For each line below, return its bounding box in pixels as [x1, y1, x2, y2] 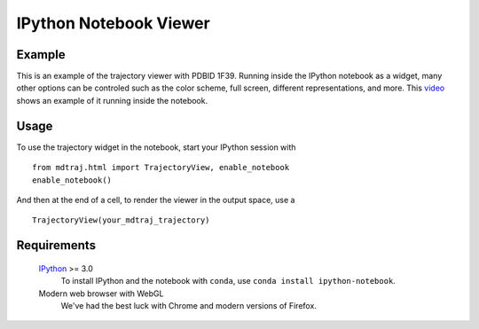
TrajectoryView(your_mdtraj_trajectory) [32, 215, 210, 225]
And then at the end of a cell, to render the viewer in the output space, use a [16, 194, 295, 205]
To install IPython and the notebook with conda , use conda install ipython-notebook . [60, 276, 397, 286]
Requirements [16, 238, 97, 253]
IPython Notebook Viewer [16, 13, 210, 33]
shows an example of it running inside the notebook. [16, 95, 208, 106]
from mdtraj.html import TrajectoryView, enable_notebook [32, 162, 290, 173]
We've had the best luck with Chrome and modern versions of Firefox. [60, 300, 317, 310]
